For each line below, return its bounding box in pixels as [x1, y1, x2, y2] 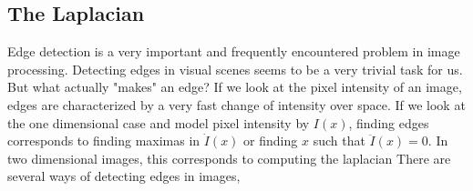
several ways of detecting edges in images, [7, 166, 241, 186]
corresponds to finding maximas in [7, 131, 201, 150]
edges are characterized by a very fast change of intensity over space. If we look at [7, 95, 466, 114]
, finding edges [348, 113, 429, 132]
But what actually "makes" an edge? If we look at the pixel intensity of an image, [7, 77, 462, 96]
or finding [243, 131, 298, 150]
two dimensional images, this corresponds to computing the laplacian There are [7, 148, 451, 167]
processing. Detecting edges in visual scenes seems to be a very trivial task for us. [7, 59, 463, 78]
